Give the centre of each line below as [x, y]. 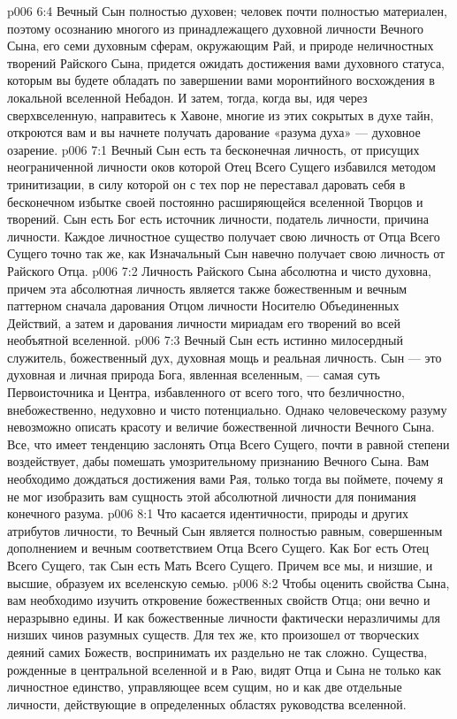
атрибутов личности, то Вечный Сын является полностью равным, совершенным [225, 530]
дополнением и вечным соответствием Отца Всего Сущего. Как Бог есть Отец [218, 548]
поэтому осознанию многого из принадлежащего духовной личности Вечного [216, 28]
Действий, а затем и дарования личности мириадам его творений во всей [204, 322]
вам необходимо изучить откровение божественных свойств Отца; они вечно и [219, 600]
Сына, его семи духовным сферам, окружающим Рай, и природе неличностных [221, 46]
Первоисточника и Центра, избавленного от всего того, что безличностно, [206, 392]
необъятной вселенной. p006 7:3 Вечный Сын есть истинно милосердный [205, 340]
